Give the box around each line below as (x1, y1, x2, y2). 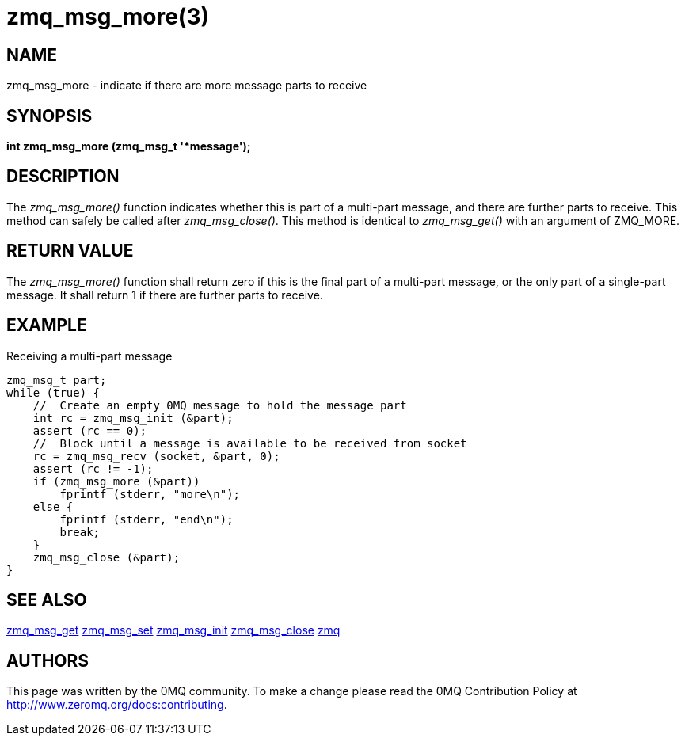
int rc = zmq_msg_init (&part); (32, 411, 234, 424)
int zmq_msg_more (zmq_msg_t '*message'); (6, 139, 251, 154)
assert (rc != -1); (32, 462, 154, 475)
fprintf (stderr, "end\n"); (59, 512, 234, 526)
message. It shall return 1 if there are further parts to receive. (6, 287, 323, 302)
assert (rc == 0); (32, 424, 147, 437)
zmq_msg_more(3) (6, 3, 210, 30)
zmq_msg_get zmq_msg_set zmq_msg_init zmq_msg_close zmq (6, 623, 341, 637)
